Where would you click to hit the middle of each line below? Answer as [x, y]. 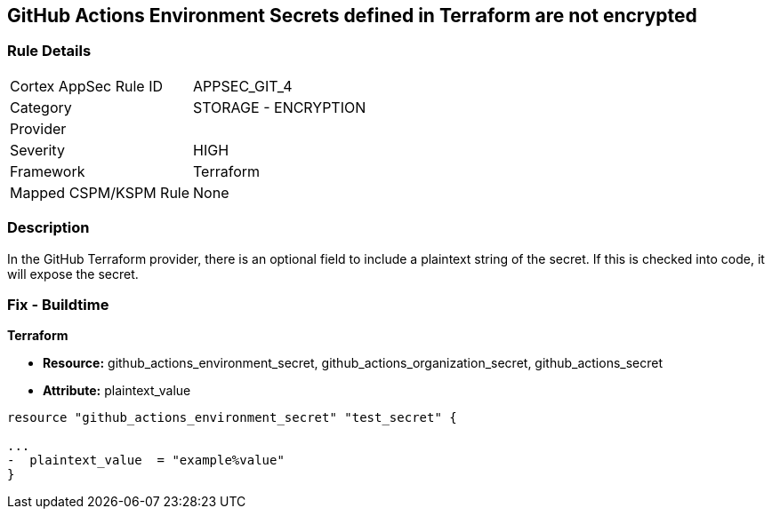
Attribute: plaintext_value [117, 391]
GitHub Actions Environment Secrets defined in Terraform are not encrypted [352, 16]
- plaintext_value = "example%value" [146, 460]
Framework [48, 171]
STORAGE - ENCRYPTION [280, 107]
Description [48, 228]
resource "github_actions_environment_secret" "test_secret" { [232, 418]
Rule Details [49, 51]
